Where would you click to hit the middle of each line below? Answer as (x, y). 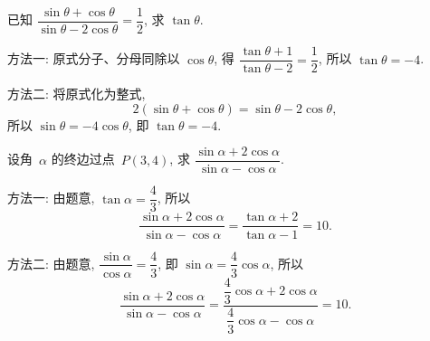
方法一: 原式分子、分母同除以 (94, 58)
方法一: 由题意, (51, 198)
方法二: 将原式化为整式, (76, 94)
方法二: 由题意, (51, 263)
